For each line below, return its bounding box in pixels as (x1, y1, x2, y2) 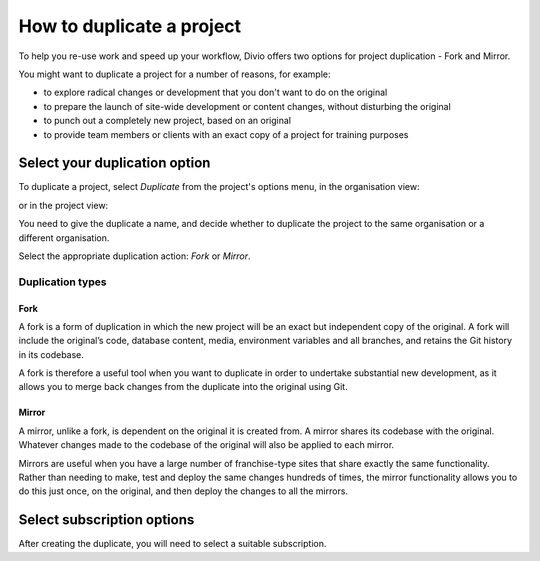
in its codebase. (18, 348, 85, 360)
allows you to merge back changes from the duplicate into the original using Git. (18, 381, 349, 393)
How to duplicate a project (18, 15, 242, 37)
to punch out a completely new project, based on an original (43, 115, 292, 127)
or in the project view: (18, 199, 109, 211)
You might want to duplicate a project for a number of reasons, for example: (18, 68, 331, 80)
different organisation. (18, 231, 110, 244)
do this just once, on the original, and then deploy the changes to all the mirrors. (18, 485, 349, 497)
